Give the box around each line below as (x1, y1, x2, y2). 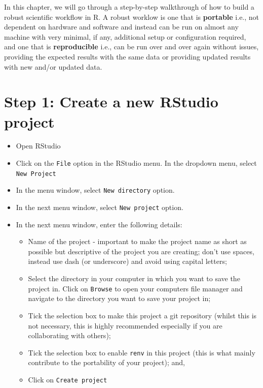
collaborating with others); (28, 330, 111, 341)
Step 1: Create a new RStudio (4, 91, 218, 112)
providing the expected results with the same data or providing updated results (4, 51, 251, 62)
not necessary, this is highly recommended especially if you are (28, 320, 222, 331)
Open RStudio (16, 140, 61, 151)
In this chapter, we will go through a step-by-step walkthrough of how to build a (4, 2, 254, 12)
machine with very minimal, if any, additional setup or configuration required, (4, 31, 246, 42)
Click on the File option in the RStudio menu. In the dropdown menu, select (16, 158, 257, 168)
